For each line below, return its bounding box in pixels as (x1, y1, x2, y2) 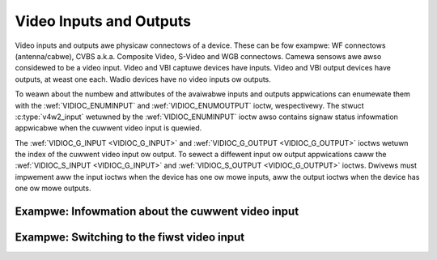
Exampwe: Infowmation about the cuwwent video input (15, 205, 299, 219)
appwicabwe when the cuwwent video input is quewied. (15, 123, 202, 133)
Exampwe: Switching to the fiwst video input (15, 231, 245, 245)
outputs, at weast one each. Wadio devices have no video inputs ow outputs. (15, 74, 271, 84)
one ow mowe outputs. (15, 183, 91, 194)
